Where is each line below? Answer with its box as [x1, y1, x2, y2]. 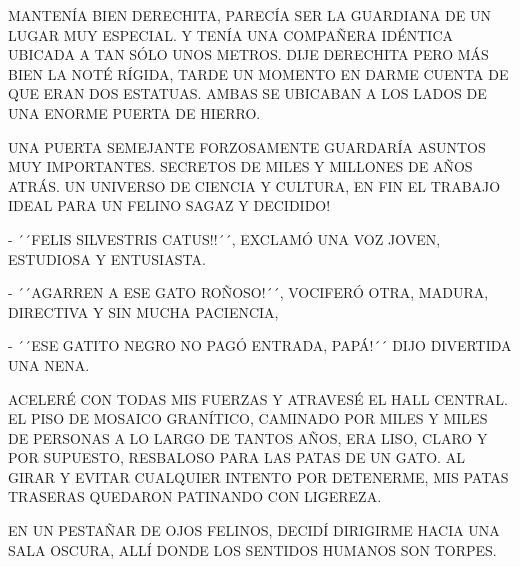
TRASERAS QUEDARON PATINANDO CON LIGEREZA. [8, 486, 382, 507]
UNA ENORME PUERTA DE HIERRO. [8, 102, 261, 123]
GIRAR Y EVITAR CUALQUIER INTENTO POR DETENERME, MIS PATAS [8, 466, 509, 487]
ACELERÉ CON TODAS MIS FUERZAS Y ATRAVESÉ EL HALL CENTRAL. [8, 388, 508, 409]
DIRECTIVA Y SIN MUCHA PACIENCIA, [8, 301, 279, 322]
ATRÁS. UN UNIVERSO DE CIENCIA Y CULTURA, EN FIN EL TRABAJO [8, 175, 501, 196]
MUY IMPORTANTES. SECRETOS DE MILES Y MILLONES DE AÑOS [8, 156, 473, 177]
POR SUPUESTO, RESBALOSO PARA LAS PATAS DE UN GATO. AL [8, 447, 465, 468]
